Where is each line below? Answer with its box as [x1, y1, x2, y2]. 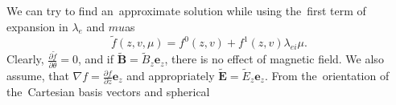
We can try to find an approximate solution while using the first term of [6, 2, 366, 18]
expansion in [6, 18, 68, 34]
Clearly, [6, 50, 44, 67]
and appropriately [126, 67, 215, 84]
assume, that [6, 67, 69, 84]
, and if [78, 50, 114, 67]
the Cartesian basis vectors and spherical [6, 83, 210, 100]
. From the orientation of [264, 67, 390, 84]
